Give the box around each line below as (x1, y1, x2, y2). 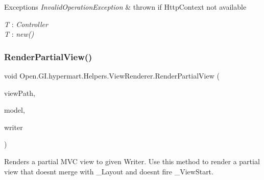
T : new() (4, 29, 34, 39)
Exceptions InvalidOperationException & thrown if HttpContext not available (4, 2, 247, 12)
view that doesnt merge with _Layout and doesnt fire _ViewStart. (4, 166, 213, 176)
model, (4, 105, 25, 115)
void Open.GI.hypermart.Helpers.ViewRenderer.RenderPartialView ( (4, 70, 220, 81)
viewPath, (4, 87, 35, 98)
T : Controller (4, 18, 48, 29)
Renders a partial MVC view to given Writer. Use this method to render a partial (4, 156, 260, 166)
